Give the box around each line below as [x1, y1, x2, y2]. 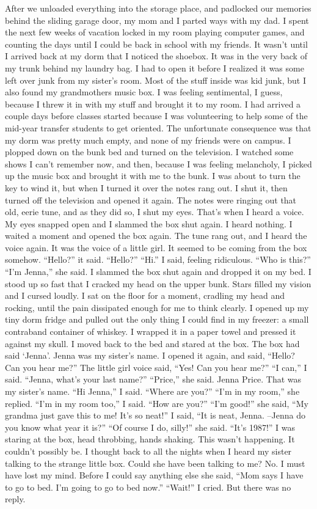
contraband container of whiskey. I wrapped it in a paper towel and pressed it [5, 325, 296, 338]
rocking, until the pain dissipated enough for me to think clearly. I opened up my [5, 301, 309, 313]
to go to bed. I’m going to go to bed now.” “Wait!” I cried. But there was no [5, 480, 291, 493]
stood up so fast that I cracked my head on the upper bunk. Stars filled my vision [5, 277, 312, 290]
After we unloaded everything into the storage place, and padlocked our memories [5, 2, 312, 14]
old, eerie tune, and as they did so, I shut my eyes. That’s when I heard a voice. [5, 205, 304, 218]
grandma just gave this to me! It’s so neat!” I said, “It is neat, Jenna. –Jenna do [5, 409, 306, 422]
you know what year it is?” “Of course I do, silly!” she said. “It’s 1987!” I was [5, 420, 295, 433]
